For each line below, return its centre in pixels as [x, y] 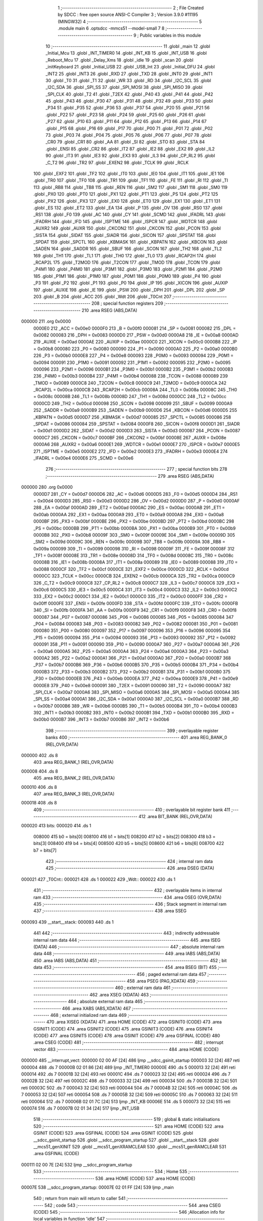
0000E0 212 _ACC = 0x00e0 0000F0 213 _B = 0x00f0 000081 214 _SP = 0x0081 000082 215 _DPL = [135, 328]
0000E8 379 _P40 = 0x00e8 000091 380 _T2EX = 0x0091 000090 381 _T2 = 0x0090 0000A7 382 [132, 685]
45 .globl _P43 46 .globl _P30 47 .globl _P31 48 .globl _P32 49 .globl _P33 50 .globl [129, 101]
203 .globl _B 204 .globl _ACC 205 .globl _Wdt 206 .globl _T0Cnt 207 [102, 297]
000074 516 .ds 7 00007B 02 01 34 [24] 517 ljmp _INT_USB [80, 1108]
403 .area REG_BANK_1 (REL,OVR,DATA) [74, 762]
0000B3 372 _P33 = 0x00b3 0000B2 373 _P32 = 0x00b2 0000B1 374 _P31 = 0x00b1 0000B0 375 [132, 672]
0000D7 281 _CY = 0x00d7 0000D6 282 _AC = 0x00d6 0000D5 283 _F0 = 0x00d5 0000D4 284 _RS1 [136, 494]
